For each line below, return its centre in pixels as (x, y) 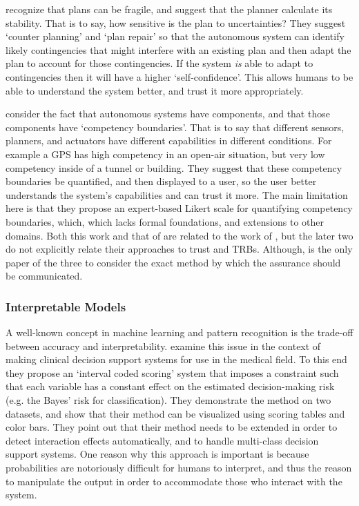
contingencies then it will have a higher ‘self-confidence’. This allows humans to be (179, 76)
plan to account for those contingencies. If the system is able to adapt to (159, 63)
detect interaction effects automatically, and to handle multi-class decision (162, 440)
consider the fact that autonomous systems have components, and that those (168, 114)
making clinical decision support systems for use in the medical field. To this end (176, 359)
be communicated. (44, 276)
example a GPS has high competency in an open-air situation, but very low (165, 154)
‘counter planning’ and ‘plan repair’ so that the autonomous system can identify (175, 36)
